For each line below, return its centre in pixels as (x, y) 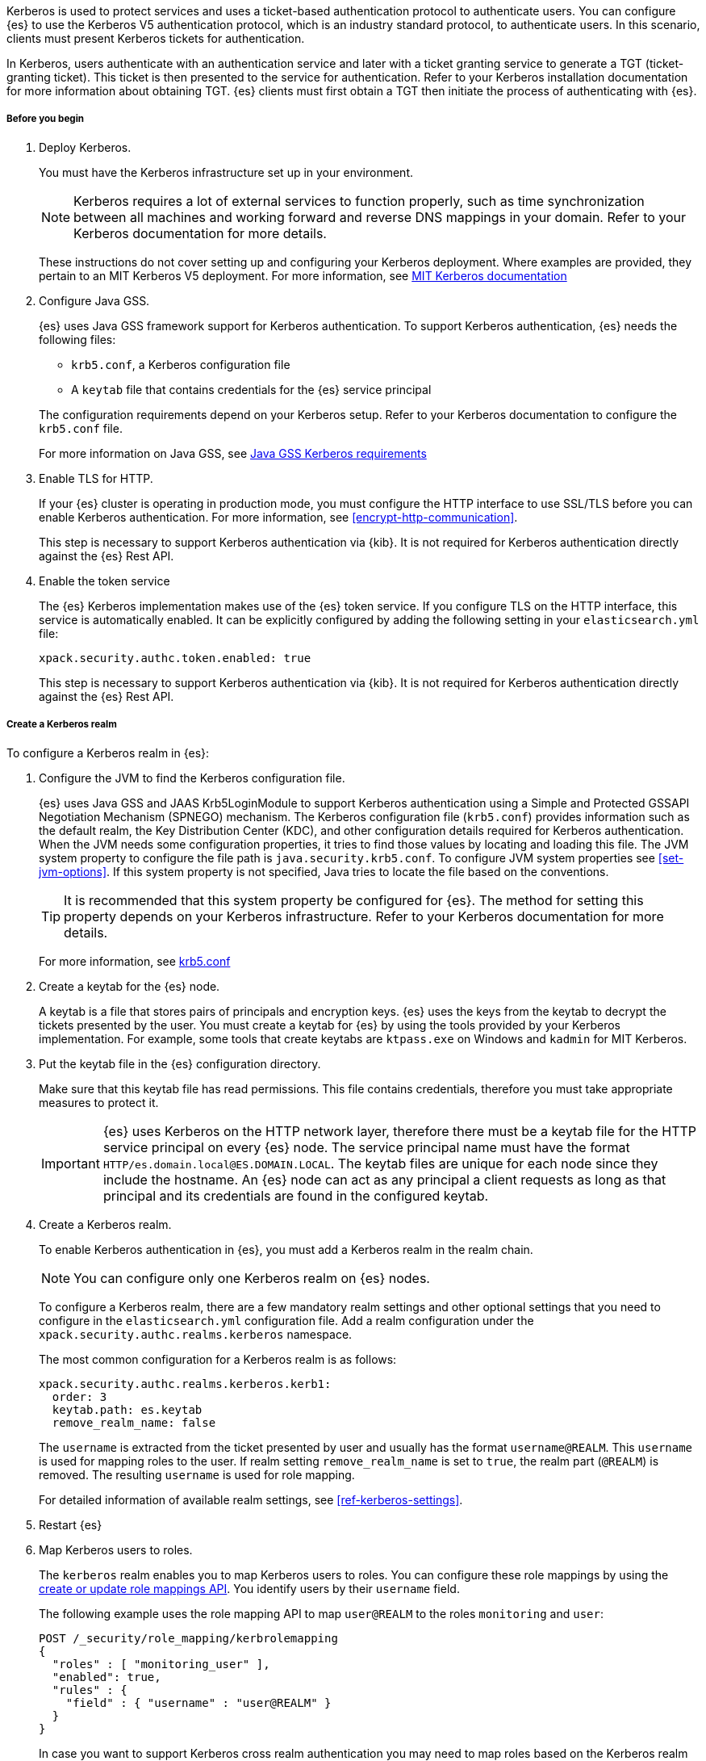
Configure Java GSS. (94, 300)
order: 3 (79, 1396)
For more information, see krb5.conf (135, 961)
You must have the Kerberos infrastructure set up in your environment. (226, 172)
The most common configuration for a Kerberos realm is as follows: (218, 1359)
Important (71, 1163)
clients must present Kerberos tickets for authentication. (156, 38)
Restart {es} (71, 1524)
